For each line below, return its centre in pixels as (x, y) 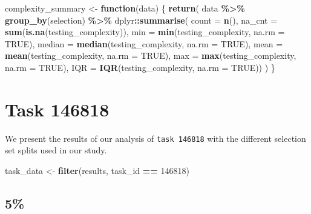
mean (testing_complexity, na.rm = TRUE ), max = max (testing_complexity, (151, 55)
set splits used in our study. (56, 150)
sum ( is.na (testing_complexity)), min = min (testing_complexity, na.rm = (145, 32)
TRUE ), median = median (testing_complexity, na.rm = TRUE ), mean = (144, 43)
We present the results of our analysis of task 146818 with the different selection (155, 138)
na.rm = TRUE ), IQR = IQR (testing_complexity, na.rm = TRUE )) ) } (140, 67)
